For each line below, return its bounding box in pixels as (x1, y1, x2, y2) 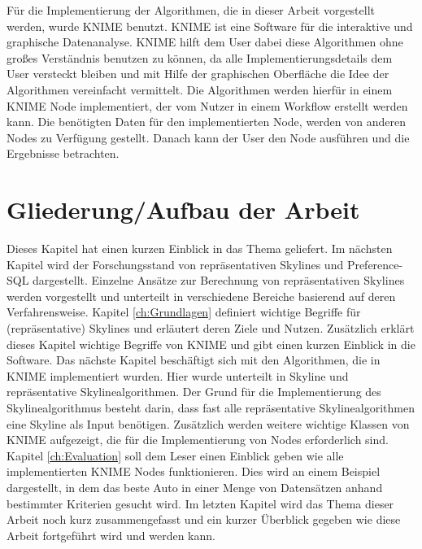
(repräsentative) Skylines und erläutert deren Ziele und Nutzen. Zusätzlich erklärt (7, 320, 415, 337)
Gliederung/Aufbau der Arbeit (7, 193, 360, 226)
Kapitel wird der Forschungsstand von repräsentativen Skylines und (7, 255, 344, 272)
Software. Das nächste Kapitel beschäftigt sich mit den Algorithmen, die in (7, 351, 381, 368)
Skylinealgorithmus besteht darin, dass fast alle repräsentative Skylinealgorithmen (7, 399, 415, 416)
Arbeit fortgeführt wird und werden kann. (7, 526, 215, 543)
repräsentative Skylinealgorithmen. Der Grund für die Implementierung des (7, 383, 381, 400)
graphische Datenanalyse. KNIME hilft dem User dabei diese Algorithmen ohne (7, 33, 403, 50)
